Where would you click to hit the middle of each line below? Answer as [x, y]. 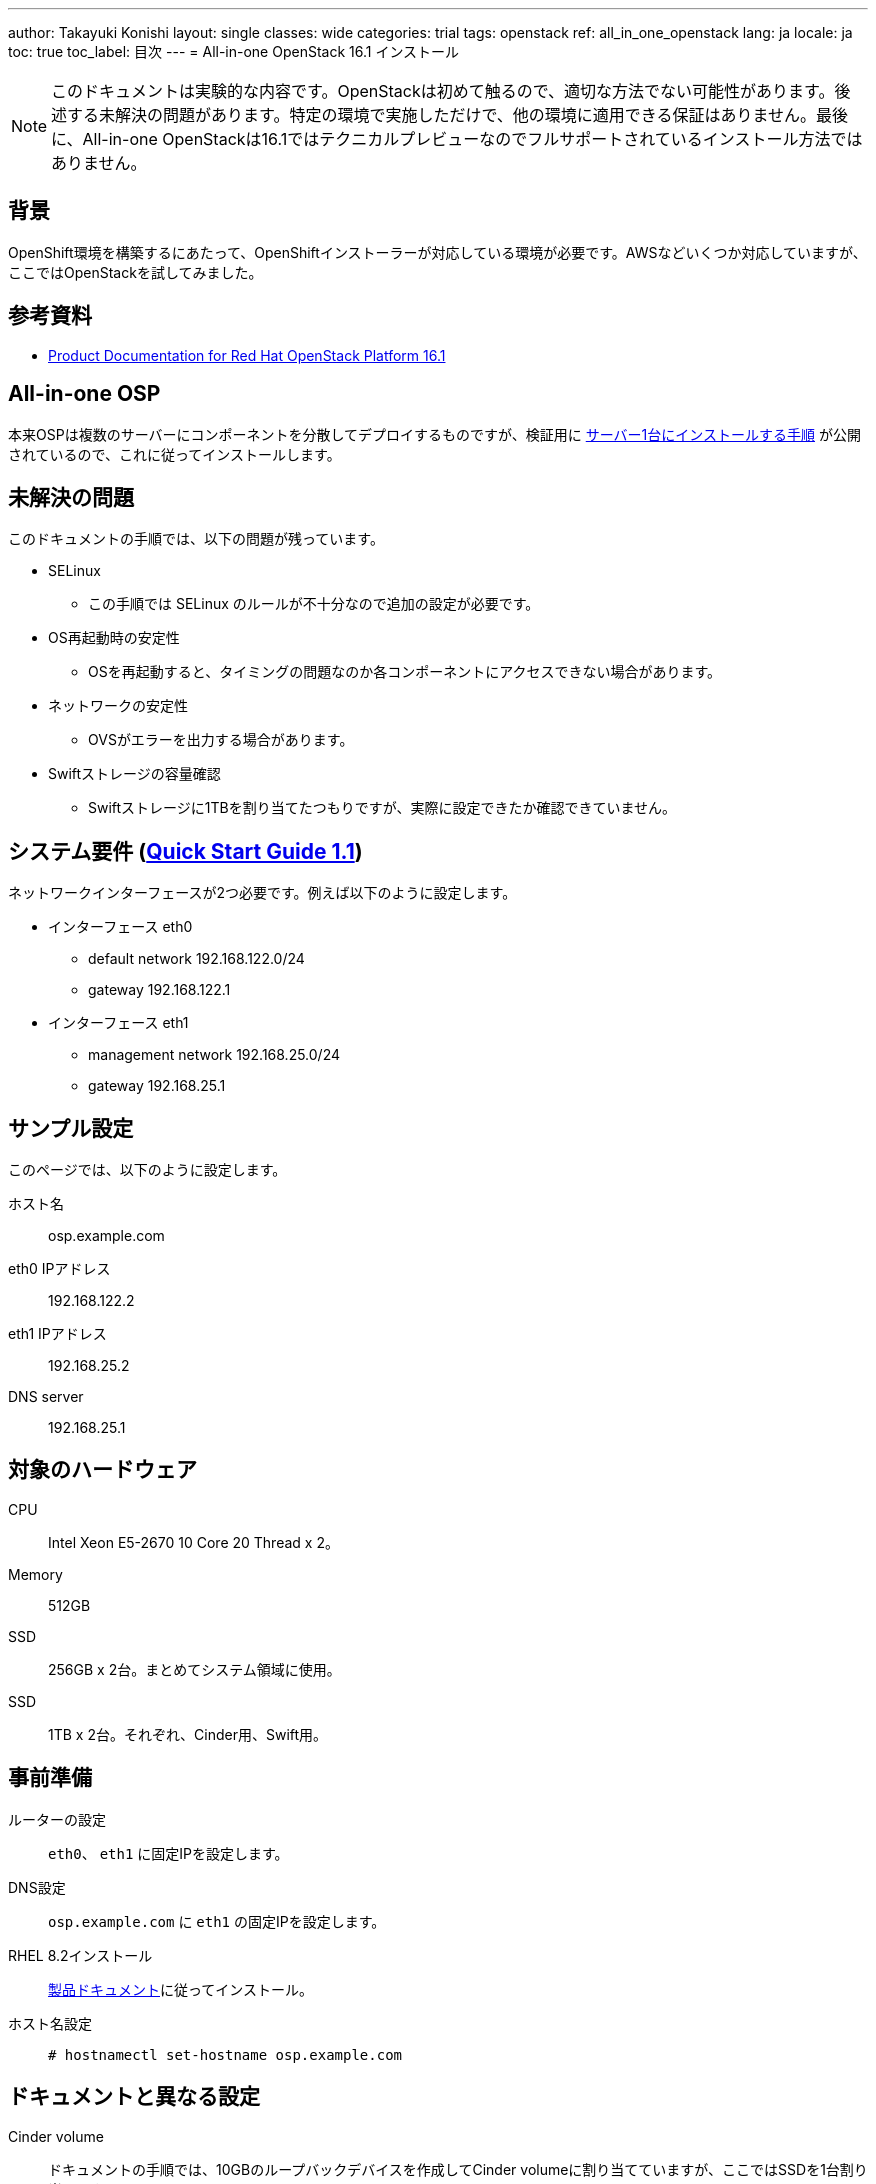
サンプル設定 [71, 1128]
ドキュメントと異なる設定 [134, 2097]
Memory [35, 1574]
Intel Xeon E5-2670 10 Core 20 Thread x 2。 [193, 1542]
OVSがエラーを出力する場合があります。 [221, 740]
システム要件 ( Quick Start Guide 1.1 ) [185, 851]
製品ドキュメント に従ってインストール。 [181, 1989]
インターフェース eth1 [118, 1023]
